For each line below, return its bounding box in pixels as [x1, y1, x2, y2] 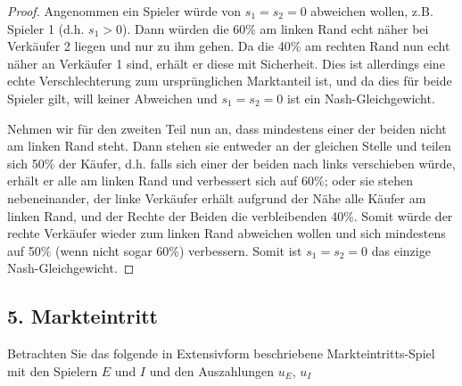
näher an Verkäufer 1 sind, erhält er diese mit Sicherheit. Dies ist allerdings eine [7, 53, 445, 72]
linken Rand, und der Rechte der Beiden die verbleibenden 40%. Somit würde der [7, 206, 453, 225]
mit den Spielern [7, 361, 98, 380]
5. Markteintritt [7, 302, 158, 330]
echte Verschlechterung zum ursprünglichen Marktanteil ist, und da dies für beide [7, 71, 452, 90]
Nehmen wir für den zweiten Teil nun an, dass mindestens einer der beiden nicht [7, 119, 447, 137]
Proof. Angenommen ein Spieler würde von [7, 2, 242, 20]
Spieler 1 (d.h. [7, 19, 85, 37]
